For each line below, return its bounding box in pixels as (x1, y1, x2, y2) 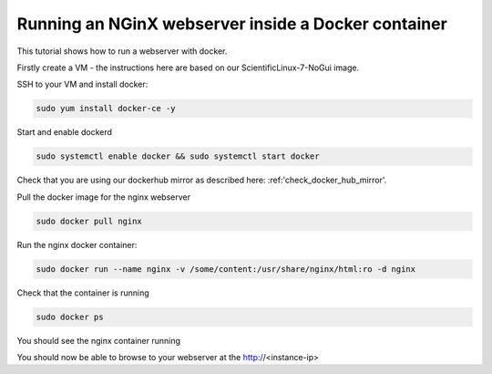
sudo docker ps (36, 311, 104, 322)
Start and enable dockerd (16, 127, 113, 138)
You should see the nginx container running (16, 335, 181, 346)
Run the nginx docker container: (16, 239, 138, 250)
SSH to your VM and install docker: (16, 78, 149, 90)
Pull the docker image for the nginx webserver (16, 192, 191, 203)
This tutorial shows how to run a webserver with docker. (16, 46, 228, 57)
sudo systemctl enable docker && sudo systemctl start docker (36, 151, 320, 161)
